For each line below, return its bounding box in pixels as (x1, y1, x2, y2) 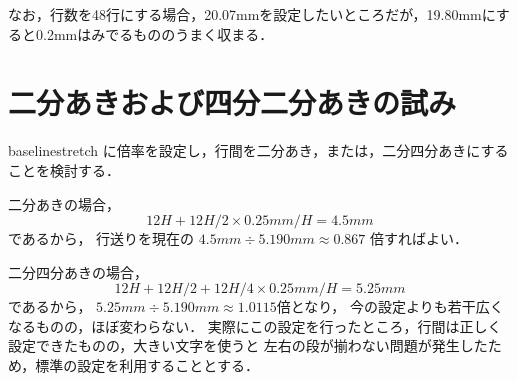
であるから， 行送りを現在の (8, 228, 195, 249)
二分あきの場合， (8, 193, 120, 214)
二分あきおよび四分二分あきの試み (8, 82, 457, 123)
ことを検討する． (8, 159, 120, 180)
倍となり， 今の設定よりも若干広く (276, 296, 504, 317)
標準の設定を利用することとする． (35, 355, 259, 376)
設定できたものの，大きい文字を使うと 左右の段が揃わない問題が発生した (8, 335, 488, 356)
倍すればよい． (370, 228, 469, 249)
